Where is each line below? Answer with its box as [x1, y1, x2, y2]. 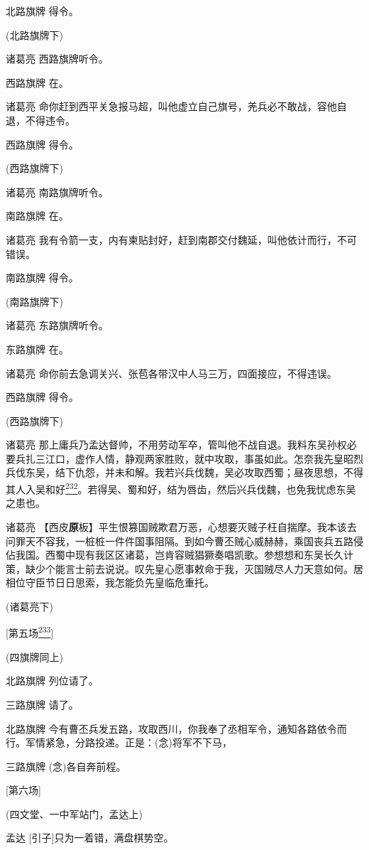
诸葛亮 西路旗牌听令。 [6, 51, 109, 66]
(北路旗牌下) [6, 27, 63, 42]
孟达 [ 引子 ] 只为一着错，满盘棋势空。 [6, 830, 174, 845]
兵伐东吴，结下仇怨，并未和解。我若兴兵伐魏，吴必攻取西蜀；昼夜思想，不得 [6, 465, 363, 480]
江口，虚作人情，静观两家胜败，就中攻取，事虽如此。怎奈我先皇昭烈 [45, 451, 363, 466]
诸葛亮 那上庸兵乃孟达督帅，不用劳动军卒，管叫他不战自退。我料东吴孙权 [6, 437, 347, 452]
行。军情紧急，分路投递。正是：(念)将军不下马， [6, 735, 232, 750]
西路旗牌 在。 [6, 75, 69, 90]
